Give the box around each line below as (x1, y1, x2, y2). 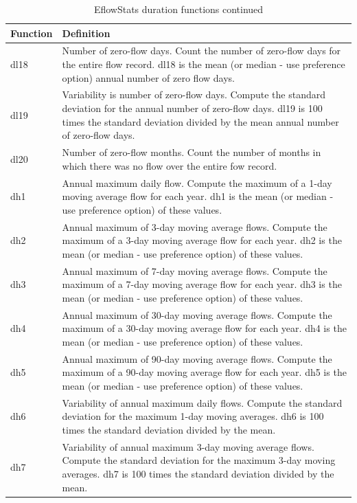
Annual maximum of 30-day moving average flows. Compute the (62, 307, 332, 322)
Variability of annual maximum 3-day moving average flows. (62, 439, 314, 454)
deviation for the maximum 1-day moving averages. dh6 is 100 (62, 409, 324, 423)
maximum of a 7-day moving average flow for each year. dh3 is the (62, 277, 342, 291)
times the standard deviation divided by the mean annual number (62, 114, 339, 128)
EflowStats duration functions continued (93, 2, 264, 16)
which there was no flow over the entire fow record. (62, 158, 277, 172)
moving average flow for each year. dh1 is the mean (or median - (62, 189, 334, 203)
